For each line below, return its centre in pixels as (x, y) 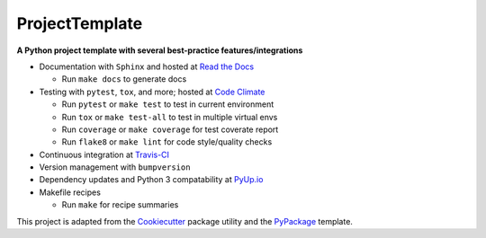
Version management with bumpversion (115, 167)
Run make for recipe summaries (120, 205)
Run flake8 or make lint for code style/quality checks (167, 142)
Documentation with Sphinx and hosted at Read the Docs (147, 66)
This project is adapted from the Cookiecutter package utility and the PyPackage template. (184, 221)
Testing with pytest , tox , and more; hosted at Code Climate (152, 92)
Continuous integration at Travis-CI (104, 154)
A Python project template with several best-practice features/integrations (160, 50)
